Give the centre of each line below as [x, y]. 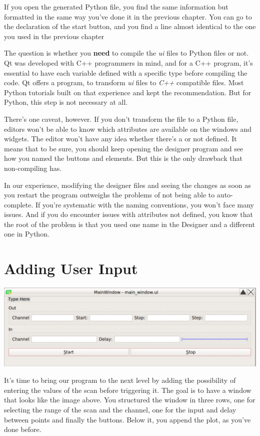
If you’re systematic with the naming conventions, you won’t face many [144, 204]
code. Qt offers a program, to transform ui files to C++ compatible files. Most [124, 82]
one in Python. [27, 234]
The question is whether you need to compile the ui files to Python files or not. [126, 53]
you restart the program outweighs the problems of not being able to [109, 195]
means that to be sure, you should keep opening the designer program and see [124, 148]
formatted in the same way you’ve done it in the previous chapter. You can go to [128, 16]
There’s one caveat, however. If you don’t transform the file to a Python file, [121, 119]
